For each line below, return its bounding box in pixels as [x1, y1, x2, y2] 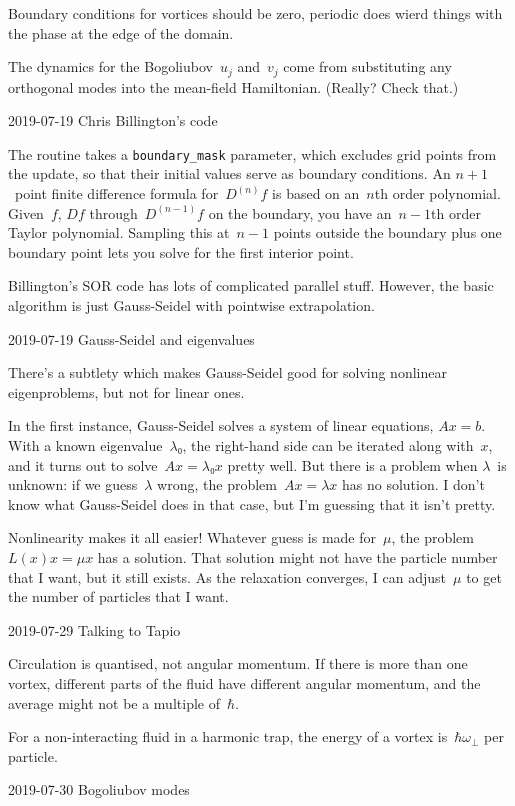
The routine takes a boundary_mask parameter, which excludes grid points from [8, 143, 497, 164]
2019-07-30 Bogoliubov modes [8, 779, 190, 800]
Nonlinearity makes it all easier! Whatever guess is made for [8, 527, 377, 548]
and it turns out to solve [8, 454, 158, 475]
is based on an [272, 183, 360, 204]
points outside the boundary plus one [273, 222, 502, 243]
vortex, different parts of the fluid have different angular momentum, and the [8, 672, 481, 693]
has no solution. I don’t [341, 474, 485, 495]
